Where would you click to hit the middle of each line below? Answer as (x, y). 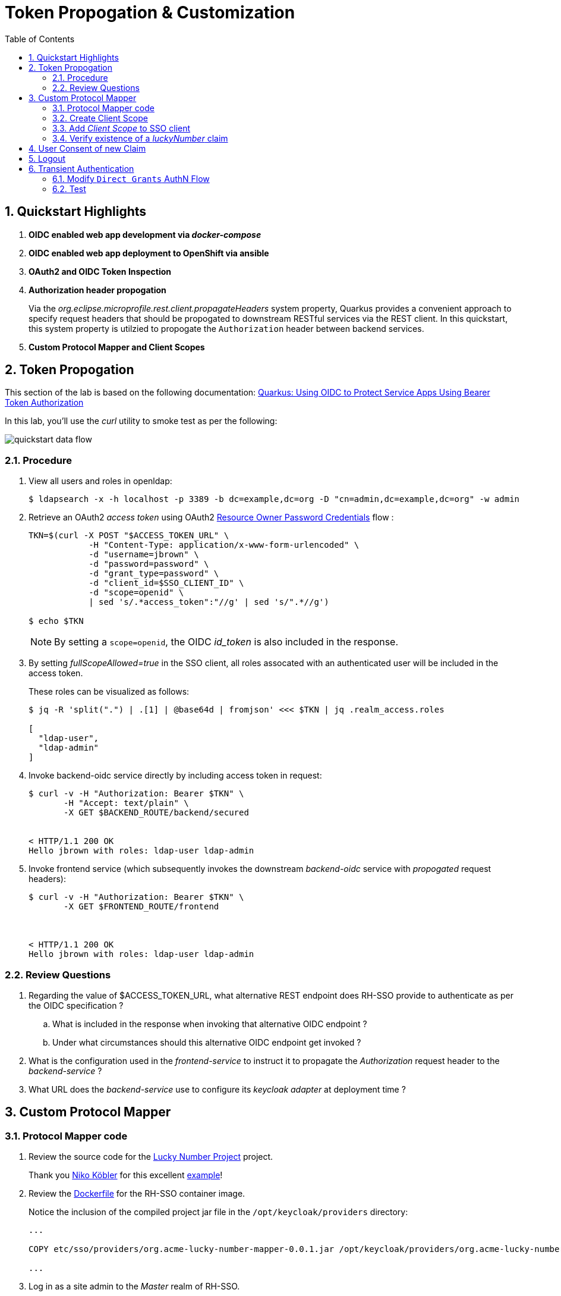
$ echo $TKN (56, 621)
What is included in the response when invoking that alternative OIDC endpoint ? (210, 1024)
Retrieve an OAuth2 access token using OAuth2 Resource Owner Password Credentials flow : (211, 517)
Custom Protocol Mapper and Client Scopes (117, 347)
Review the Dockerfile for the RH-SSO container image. (137, 1194)
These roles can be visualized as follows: (109, 692)
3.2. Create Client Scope (100, 118)
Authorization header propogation (97, 290)
